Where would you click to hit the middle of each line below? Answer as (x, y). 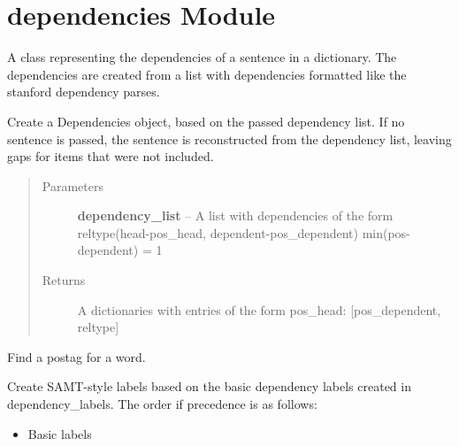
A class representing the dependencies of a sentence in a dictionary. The (202, 57)
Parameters (73, 185)
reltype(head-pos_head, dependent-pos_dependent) (218, 232)
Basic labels (60, 433)
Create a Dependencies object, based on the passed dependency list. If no (206, 121)
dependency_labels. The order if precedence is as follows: (162, 404)
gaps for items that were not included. (111, 156)
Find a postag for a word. (76, 356)
